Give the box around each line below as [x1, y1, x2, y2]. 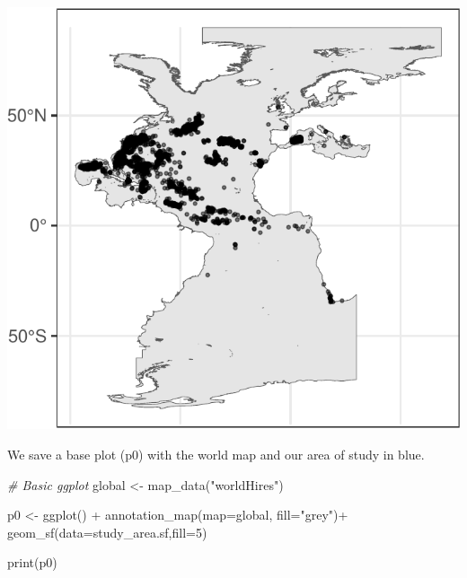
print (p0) [7, 553, 57, 572]
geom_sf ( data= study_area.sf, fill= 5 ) [7, 522, 207, 541]
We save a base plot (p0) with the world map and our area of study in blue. [7, 445, 425, 464]
